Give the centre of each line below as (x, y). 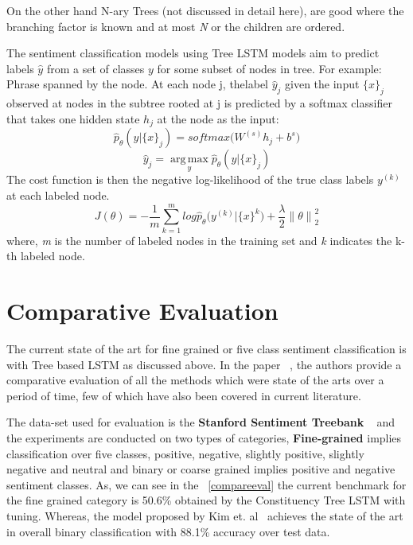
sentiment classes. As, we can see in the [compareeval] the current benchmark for (206, 484)
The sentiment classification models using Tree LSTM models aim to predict (193, 53)
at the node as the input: (218, 118)
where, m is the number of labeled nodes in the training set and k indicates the (199, 240)
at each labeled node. (58, 195)
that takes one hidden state (73, 118)
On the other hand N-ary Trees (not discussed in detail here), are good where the (205, 10)
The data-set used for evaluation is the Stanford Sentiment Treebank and (201, 422)
